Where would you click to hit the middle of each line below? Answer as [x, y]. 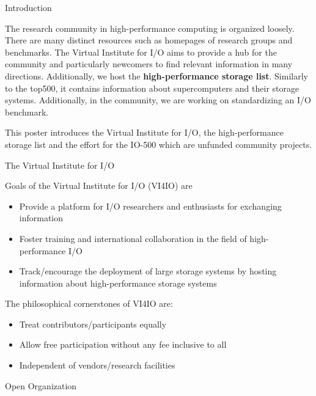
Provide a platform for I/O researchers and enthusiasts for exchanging [150, 206]
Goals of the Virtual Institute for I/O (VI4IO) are [99, 185]
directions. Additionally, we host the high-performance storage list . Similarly [156, 75]
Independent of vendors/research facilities [97, 365]
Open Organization [41, 385]
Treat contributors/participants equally [93, 324]
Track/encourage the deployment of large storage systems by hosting [148, 271]
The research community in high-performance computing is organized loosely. [150, 28]
